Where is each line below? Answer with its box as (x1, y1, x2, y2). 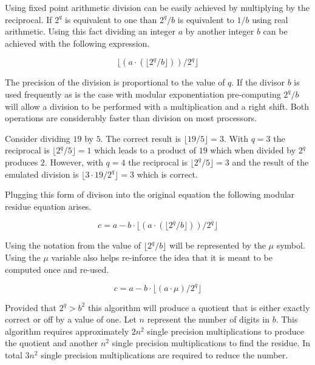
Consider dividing (5, 132, 70, 144)
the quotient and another (5, 337, 98, 349)
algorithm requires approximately (5, 324, 129, 337)
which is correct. (137, 167, 198, 180)
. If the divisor (231, 76, 285, 89)
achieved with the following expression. (5, 36, 150, 49)
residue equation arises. (5, 199, 92, 212)
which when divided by (210, 144, 296, 156)
